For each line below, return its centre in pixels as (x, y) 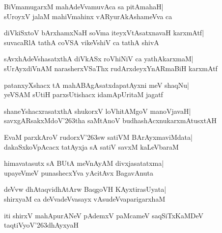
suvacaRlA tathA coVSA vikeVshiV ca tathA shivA (82, 42)
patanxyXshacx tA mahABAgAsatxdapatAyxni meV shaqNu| (97, 85)
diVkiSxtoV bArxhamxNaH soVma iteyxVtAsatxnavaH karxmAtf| (104, 33)
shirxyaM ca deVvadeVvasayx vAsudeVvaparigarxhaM (85, 198)
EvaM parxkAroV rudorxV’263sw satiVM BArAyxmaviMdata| (98, 137)
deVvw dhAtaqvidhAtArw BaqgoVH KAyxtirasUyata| (85, 189)
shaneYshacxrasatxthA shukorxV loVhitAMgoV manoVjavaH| (97, 111)
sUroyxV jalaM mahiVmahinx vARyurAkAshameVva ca (88, 16)
